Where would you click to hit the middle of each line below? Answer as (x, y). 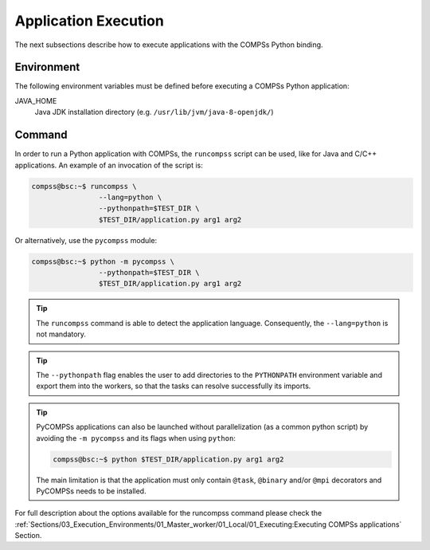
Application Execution (90, 21)
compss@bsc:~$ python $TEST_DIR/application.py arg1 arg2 (168, 459)
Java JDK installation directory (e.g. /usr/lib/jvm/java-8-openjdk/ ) (154, 112)
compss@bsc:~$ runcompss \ (84, 186)
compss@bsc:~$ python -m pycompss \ (103, 261)
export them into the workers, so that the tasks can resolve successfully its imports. (174, 386)
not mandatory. (61, 334)
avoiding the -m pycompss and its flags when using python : (136, 438)
